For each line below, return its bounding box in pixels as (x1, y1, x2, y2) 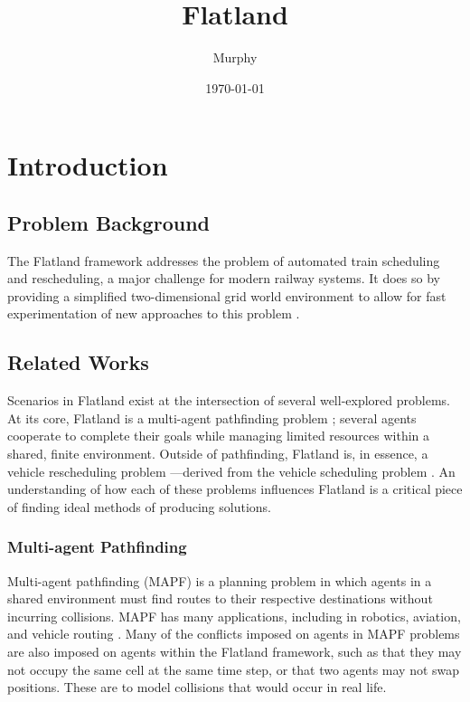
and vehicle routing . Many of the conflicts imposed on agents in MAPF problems (7, 624, 460, 643)
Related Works (7, 348, 149, 376)
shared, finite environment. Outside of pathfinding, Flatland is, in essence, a (7, 444, 428, 463)
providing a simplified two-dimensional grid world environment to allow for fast (7, 286, 446, 305)
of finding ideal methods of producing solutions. (7, 497, 271, 516)
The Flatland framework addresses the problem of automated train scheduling (7, 251, 440, 270)
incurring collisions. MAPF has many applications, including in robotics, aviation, (7, 606, 461, 625)
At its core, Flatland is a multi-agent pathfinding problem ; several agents (7, 408, 417, 427)
